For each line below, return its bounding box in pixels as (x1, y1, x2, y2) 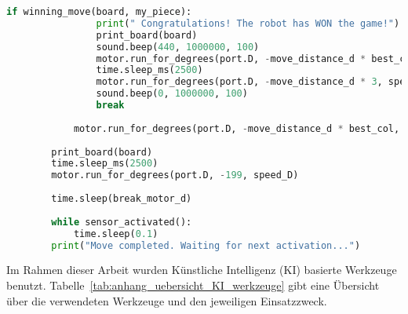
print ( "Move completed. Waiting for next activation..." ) (51, 239, 361, 251)
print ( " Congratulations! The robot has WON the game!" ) (96, 17, 400, 29)
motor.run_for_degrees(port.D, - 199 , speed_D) (51, 170, 299, 181)
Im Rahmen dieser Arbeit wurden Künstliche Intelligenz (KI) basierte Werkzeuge (6, 261, 397, 278)
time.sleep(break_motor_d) (51, 193, 192, 204)
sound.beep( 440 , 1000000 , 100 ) (96, 41, 260, 53)
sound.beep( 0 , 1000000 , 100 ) (96, 88, 248, 100)
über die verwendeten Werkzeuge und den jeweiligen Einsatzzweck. (6, 292, 327, 309)
